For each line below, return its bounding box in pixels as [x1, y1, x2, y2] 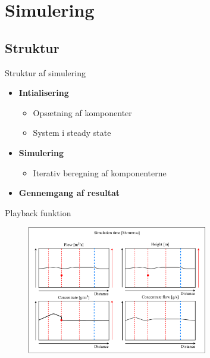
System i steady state [33, 126, 111, 139]
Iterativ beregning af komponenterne [33, 166, 167, 179]
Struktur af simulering [5, 66, 86, 79]
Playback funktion [5, 206, 71, 219]
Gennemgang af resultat [18, 186, 120, 199]
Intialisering [18, 86, 69, 99]
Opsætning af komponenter [33, 106, 132, 119]
